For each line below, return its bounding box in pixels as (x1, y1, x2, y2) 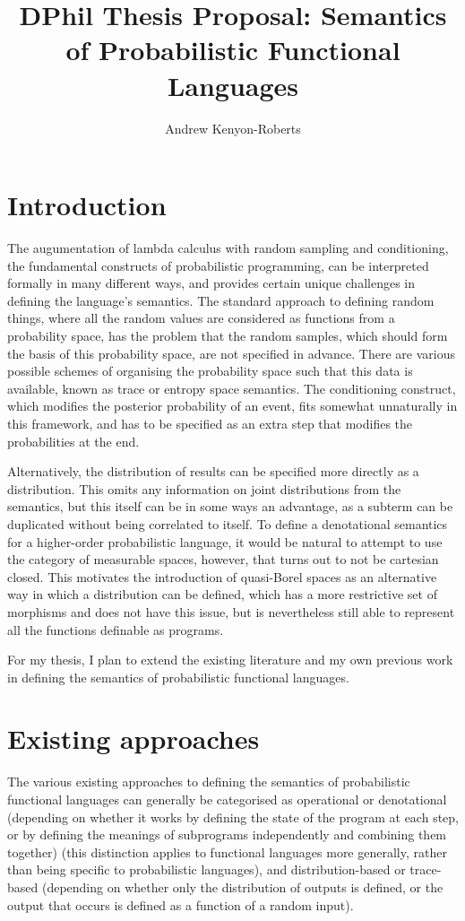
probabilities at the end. (7, 431, 140, 450)
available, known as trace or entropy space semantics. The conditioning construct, (7, 378, 456, 397)
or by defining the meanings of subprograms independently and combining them (7, 825, 447, 844)
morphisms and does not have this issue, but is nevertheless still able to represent (7, 602, 455, 621)
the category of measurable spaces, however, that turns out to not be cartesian (7, 550, 439, 569)
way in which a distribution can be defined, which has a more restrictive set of (7, 585, 437, 604)
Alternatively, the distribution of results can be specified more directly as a (7, 462, 419, 481)
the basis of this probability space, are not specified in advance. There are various (7, 343, 455, 362)
